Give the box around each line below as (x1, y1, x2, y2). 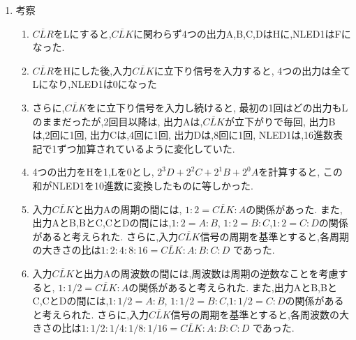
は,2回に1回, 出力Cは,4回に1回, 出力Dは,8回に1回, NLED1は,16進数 (32, 127, 334, 142)
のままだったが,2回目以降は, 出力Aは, (32, 114, 203, 128)
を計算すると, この (258, 164, 343, 179)
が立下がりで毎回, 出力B (224, 114, 336, 128)
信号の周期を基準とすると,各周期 (200, 229, 349, 243)
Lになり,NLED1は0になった (32, 77, 157, 91)
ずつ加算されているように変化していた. (57, 141, 235, 155)
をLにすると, (53, 26, 112, 40)
